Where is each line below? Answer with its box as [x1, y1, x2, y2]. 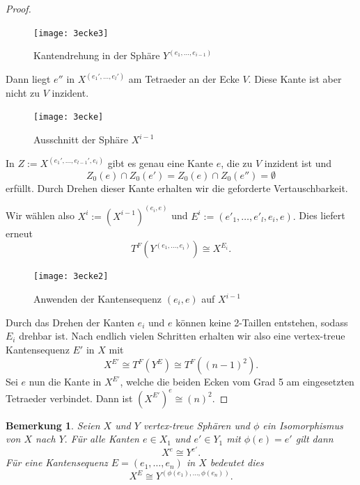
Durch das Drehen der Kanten [6, 315, 134, 329]
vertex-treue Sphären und [143, 418, 250, 432]
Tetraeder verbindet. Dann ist [6, 390, 133, 405]
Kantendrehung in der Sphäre [33, 48, 160, 63]
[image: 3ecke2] [33, 271, 109, 282]
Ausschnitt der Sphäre [33, 132, 128, 147]
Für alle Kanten [70, 431, 139, 446]
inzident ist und [264, 156, 331, 170]
